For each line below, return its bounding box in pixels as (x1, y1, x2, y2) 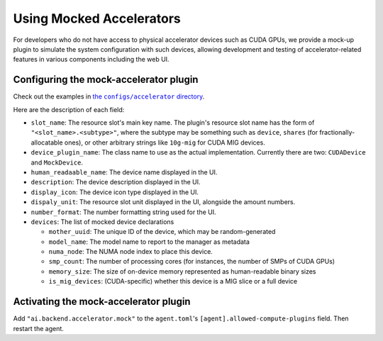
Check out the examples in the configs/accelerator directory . (13, 92, 205, 101)
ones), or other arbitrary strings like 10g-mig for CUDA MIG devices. (64, 138, 265, 147)
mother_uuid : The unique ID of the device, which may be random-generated (48, 228, 276, 236)
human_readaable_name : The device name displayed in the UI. (30, 167, 218, 177)
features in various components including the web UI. (13, 55, 170, 64)
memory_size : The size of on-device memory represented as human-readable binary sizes (48, 267, 316, 276)
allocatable (30, 138, 63, 147)
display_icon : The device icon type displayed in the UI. (30, 188, 199, 196)
